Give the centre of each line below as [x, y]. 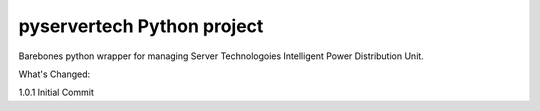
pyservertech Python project [141, 26]
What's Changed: [54, 74]
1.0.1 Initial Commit [56, 92]
